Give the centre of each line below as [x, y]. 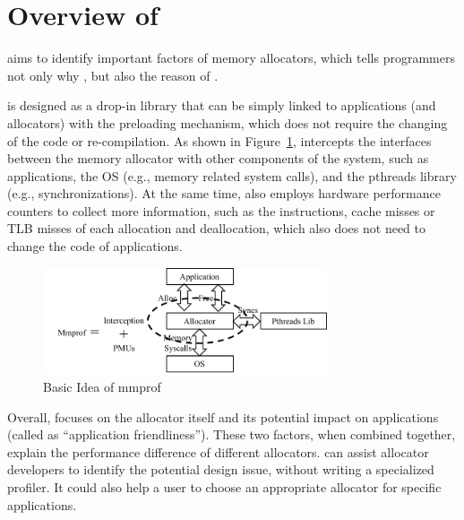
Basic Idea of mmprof [102, 387]
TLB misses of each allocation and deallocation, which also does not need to [217, 228]
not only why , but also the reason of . [113, 75]
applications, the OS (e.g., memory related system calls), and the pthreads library [232, 175]
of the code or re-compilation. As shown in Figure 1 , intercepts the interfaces [219, 140]
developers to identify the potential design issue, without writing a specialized [221, 469]
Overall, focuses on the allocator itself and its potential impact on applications [223, 416]
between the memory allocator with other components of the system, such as [218, 158]
